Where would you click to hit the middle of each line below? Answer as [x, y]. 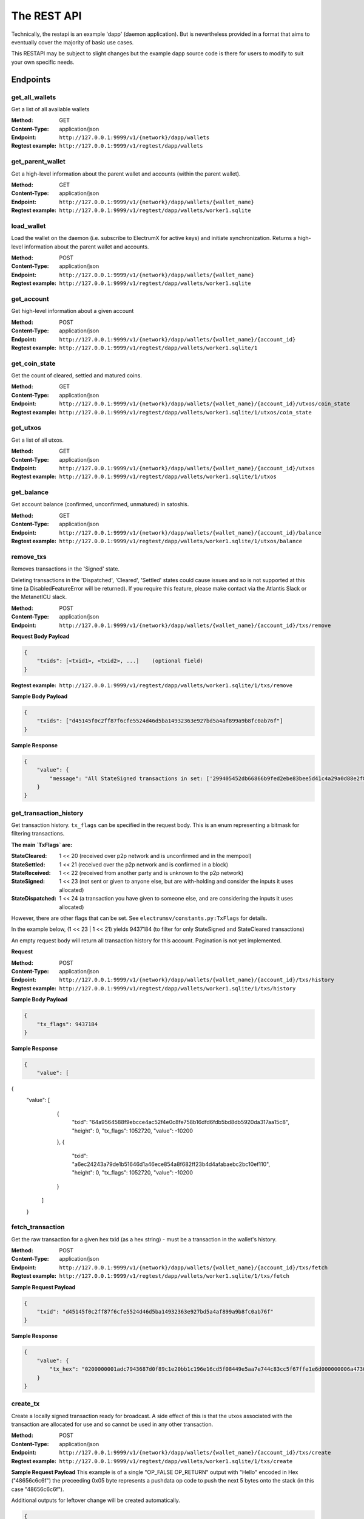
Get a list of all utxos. [37, 440]
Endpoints [31, 79]
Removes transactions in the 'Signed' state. [66, 569]
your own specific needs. [43, 62]
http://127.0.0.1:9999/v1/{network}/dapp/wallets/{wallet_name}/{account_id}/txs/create [195, 1453]
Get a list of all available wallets [50, 109]
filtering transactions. [38, 834]
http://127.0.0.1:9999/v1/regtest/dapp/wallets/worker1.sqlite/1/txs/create [176, 1461]
